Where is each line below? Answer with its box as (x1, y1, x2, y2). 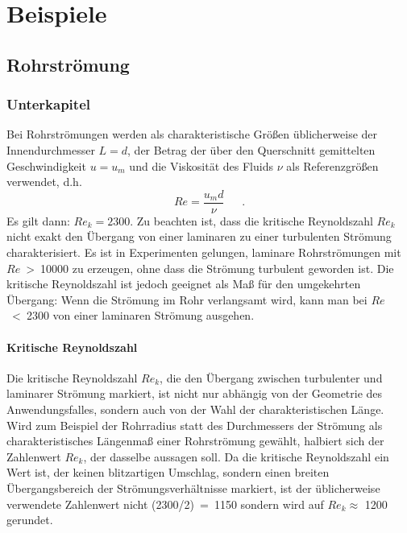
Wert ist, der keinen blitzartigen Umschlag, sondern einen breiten (6, 464, 330, 481)
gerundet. (6, 511, 53, 528)
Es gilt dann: (6, 212, 70, 229)
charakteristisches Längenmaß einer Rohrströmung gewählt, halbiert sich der (6, 432, 384, 449)
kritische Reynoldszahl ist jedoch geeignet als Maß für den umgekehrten (6, 275, 361, 292)
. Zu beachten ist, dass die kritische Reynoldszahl (130, 212, 373, 229)
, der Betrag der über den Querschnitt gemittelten (127, 141, 376, 158)
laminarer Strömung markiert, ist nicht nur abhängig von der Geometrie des (6, 385, 383, 402)
